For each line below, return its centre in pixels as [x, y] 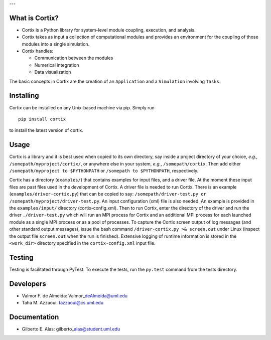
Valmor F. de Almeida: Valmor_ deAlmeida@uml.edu [75, 295]
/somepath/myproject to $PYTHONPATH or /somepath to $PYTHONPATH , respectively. [104, 171]
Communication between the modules [74, 58]
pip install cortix [42, 119]
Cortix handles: [38, 51]
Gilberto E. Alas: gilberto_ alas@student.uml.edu [71, 329]
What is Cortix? [34, 18]
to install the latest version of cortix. [46, 130]
